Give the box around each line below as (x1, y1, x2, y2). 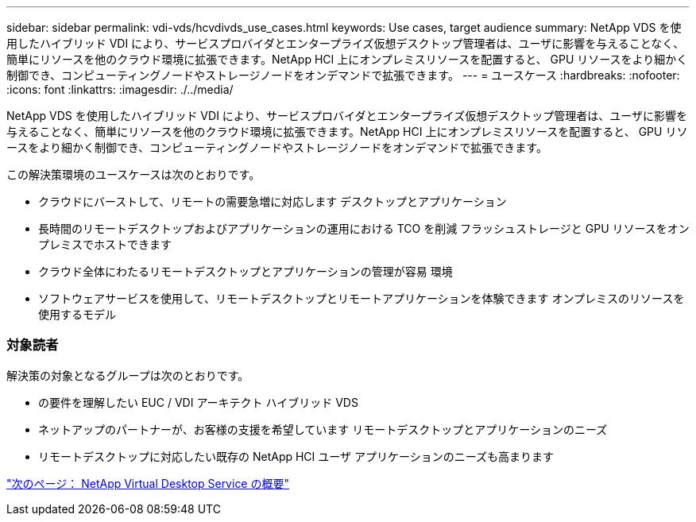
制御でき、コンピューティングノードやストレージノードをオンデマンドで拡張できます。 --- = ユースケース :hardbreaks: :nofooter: (6, 68, 680, 82)
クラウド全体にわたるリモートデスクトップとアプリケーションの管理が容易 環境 (38, 265, 453, 278)
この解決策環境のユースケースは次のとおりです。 (6, 168, 261, 181)
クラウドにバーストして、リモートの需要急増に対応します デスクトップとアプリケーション (38, 195, 507, 208)
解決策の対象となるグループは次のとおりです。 (6, 368, 249, 382)
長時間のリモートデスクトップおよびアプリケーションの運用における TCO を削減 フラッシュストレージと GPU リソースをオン (38, 222, 690, 235)
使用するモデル (38, 307, 116, 321)
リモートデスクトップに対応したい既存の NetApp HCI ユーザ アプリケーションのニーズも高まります (38, 449, 554, 463)
